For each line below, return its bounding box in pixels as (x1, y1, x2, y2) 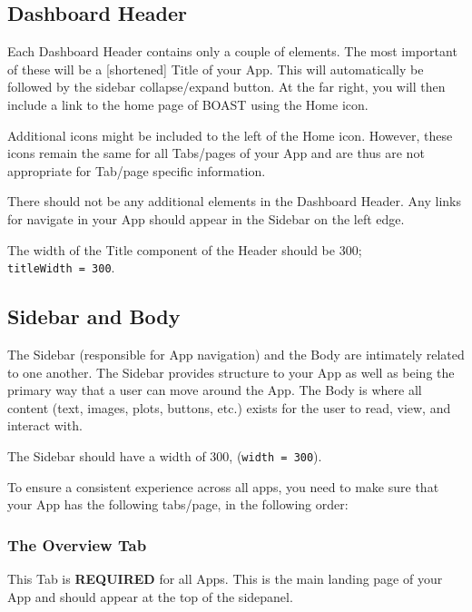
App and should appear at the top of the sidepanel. (7, 587, 293, 606)
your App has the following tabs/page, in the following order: (7, 495, 349, 514)
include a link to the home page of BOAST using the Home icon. (7, 94, 369, 114)
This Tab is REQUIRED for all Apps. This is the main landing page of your (7, 569, 443, 588)
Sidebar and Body (7, 302, 181, 331)
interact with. (7, 416, 83, 435)
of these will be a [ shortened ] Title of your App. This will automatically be (7, 59, 424, 78)
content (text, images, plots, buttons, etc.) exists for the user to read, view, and (7, 398, 451, 417)
